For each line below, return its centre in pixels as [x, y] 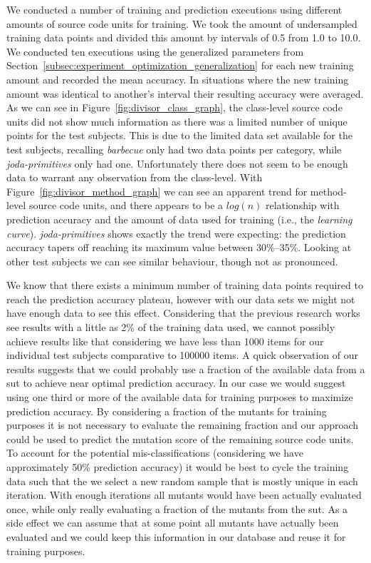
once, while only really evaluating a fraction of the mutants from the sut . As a [177, 508]
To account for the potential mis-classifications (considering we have [155, 453]
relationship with [302, 205]
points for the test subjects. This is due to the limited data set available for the [179, 135]
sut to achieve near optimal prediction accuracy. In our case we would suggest [176, 383]
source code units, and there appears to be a [126, 205]
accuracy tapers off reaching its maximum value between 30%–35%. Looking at [179, 247]
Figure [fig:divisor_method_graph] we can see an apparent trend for [157, 191]
